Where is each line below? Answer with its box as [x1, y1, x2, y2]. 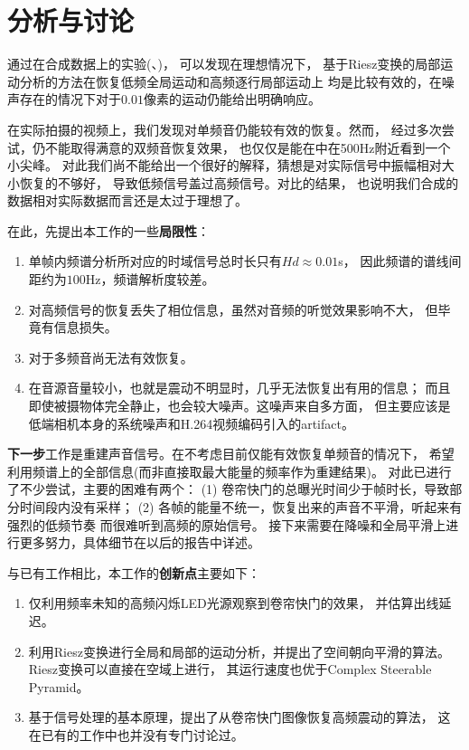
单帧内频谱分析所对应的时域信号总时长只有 [28, 252, 282, 271]
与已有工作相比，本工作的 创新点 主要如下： [7, 563, 260, 582]
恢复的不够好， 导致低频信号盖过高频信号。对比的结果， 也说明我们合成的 [19, 173, 459, 192]
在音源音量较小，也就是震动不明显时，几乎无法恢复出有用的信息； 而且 [28, 378, 451, 397]
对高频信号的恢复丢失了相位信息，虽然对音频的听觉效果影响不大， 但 [28, 299, 438, 318]
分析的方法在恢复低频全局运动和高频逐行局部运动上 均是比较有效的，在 [19, 71, 442, 90]
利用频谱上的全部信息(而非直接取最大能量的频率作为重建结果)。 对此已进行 [7, 461, 452, 480]
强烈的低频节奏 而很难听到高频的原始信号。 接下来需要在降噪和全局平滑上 [7, 515, 446, 534]
